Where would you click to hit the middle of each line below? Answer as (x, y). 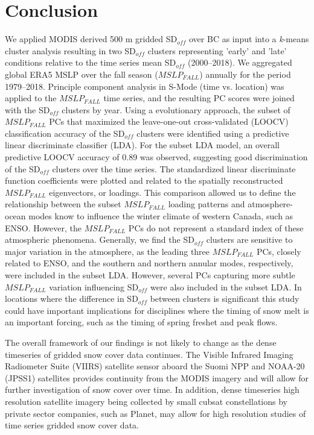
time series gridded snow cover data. (72, 425)
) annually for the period (245, 74)
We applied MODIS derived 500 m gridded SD (91, 39)
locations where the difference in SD (72, 299)
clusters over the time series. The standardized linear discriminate (174, 168)
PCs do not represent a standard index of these (216, 227)
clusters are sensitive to (249, 239)
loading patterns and (207, 204)
